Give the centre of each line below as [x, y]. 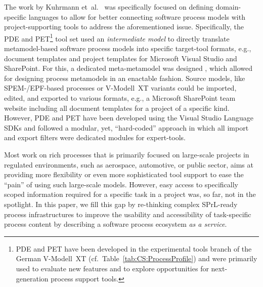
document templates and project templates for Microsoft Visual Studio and [121, 58]
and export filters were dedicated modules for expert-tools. [95, 137]
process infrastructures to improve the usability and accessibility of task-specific [128, 214]
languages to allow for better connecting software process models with [137, 16]
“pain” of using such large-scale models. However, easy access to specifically [121, 184]
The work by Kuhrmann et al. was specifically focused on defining [109, 7]
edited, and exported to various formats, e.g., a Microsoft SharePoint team [120, 98]
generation [32, 278]
